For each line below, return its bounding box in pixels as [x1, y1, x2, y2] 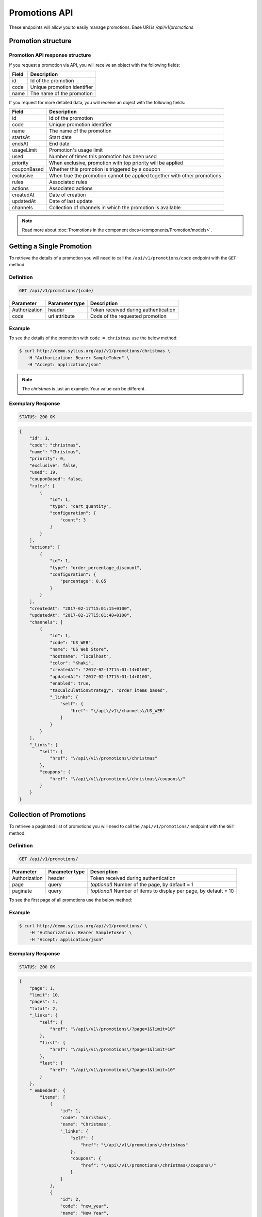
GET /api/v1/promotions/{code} [19, 288, 94, 293]
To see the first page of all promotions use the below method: [9, 897, 132, 903]
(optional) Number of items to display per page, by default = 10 [90, 887, 234, 894]
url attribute [48, 313, 75, 319]
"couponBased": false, [29, 476, 83, 482]
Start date [49, 134, 72, 141]
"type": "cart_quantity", [49, 504, 112, 509]
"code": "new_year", [60, 1203, 109, 1209]
